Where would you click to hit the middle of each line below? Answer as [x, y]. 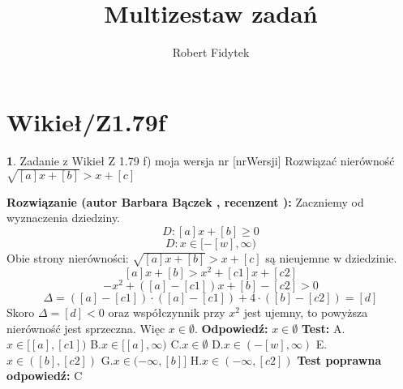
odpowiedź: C [45, 376]
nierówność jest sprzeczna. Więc [86, 328]
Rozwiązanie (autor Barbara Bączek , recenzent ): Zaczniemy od [185, 201]
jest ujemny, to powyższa [306, 312]
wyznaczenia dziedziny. [63, 218]
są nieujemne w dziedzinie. [331, 257]
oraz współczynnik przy [167, 312]
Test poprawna [339, 359]
